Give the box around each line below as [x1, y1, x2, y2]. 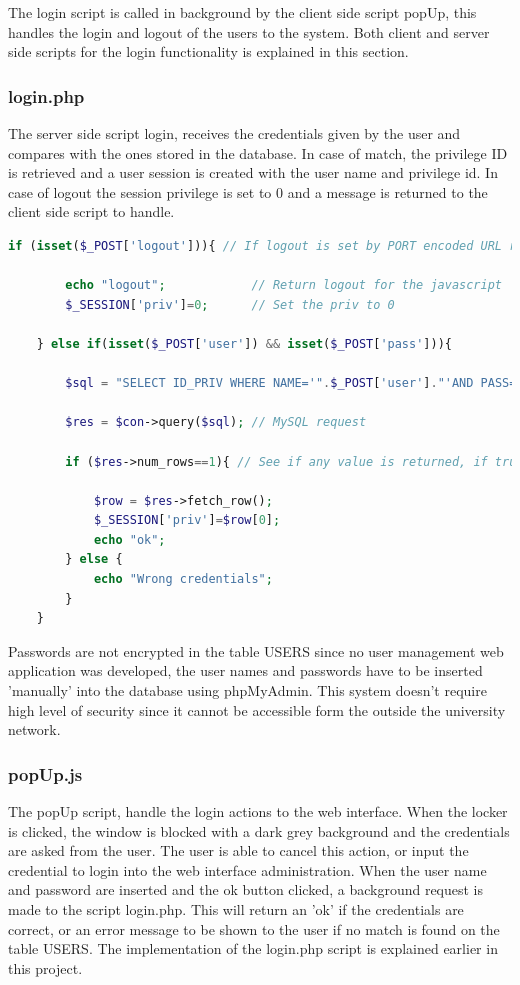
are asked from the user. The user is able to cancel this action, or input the [8, 840, 469, 861]
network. [8, 719, 61, 740]
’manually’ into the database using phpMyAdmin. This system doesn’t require [8, 680, 487, 701]
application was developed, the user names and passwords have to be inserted [8, 660, 483, 681]
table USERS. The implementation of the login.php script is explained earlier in [8, 938, 498, 959]
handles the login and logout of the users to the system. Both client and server [8, 21, 490, 42]
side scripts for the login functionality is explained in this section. [8, 41, 409, 62]
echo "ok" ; [93, 532, 166, 547]
